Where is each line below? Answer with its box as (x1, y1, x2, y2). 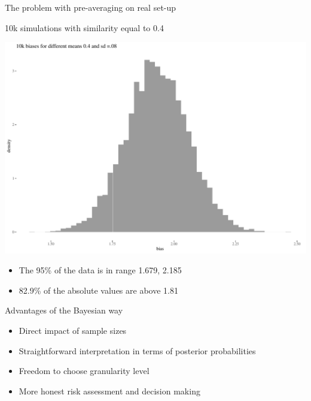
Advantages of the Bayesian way (5, 304, 123, 316)
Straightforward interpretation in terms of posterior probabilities (19, 344, 256, 357)
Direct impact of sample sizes (19, 324, 127, 336)
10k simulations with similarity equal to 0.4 (5, 21, 164, 34)
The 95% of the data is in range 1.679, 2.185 (19, 264, 182, 276)
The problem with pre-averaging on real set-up (5, 1, 176, 13)
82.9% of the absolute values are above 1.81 (19, 284, 178, 296)
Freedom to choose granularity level (19, 364, 150, 377)
